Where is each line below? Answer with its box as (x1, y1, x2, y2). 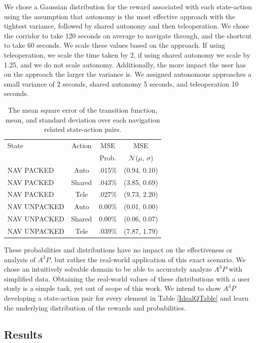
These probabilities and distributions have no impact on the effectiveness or (4, 244, 233, 254)
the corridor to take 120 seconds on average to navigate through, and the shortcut (4, 30, 252, 40)
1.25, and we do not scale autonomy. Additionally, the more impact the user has (4, 59, 246, 69)
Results (4, 326, 42, 342)
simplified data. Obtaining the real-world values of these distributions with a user (4, 273, 250, 283)
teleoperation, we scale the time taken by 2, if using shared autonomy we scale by (4, 49, 251, 60)
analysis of (4, 254, 36, 264)
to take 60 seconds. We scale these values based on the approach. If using (4, 40, 225, 50)
